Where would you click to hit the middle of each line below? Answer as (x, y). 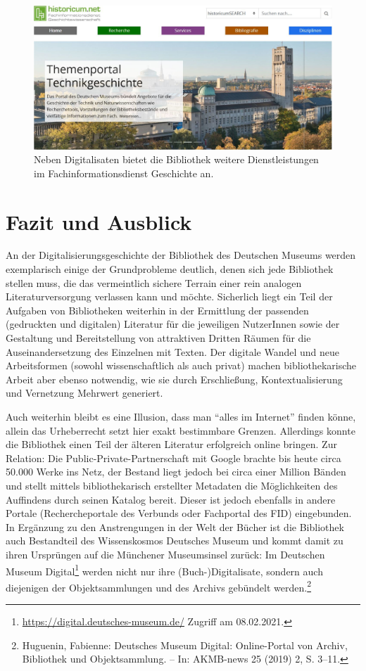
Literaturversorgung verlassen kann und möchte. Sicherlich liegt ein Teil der (169, 296)
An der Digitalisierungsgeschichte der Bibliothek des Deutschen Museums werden (181, 255)
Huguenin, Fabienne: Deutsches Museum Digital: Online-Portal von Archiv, (185, 645)
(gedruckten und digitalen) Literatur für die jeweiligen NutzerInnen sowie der (173, 324)
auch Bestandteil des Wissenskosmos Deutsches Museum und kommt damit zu (175, 541)
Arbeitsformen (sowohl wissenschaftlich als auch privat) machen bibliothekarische (181, 365)
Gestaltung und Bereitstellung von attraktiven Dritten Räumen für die (158, 338)
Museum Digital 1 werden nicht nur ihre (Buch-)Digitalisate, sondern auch (164, 570)
